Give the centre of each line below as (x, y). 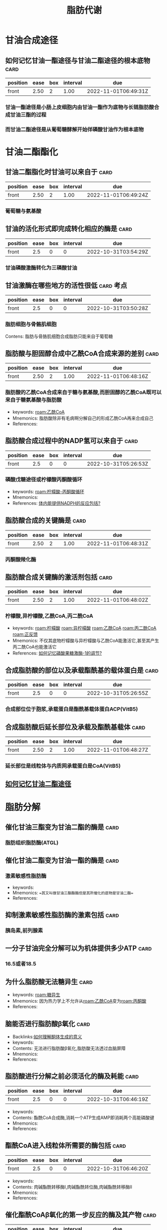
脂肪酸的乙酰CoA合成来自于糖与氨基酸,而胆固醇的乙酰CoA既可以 (83, 392)
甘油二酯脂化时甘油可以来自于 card (59, 172)
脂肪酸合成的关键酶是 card (46, 521)
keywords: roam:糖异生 (36, 995)
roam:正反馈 (25, 634)
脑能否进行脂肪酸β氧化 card (48, 1023)
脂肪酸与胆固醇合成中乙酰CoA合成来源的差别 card (82, 354)
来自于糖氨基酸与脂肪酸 (33, 400)
